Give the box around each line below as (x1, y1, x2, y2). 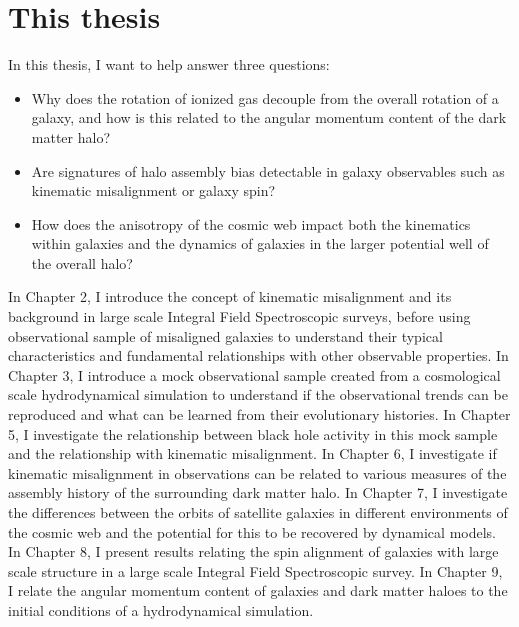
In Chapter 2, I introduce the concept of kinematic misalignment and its (8, 286, 452, 307)
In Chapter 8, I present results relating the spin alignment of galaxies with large (8, 541, 499, 562)
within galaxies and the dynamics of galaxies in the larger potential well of (31, 233, 489, 254)
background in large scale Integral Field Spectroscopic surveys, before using (8, 306, 471, 327)
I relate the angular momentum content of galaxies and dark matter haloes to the (8, 580, 508, 601)
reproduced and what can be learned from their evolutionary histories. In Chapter (8, 404, 511, 425)
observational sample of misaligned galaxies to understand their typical (8, 325, 443, 346)
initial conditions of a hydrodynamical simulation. (8, 599, 314, 620)
